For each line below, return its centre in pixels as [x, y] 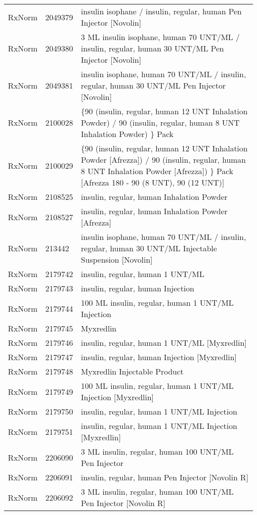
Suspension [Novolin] [117, 259]
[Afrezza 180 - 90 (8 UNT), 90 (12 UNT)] [152, 182]
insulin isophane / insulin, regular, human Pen [161, 11]
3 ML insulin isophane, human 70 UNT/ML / [160, 37]
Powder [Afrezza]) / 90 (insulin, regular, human [163, 160]
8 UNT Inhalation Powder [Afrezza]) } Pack [157, 171]
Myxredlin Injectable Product [132, 371]
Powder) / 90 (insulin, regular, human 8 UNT [160, 122]
